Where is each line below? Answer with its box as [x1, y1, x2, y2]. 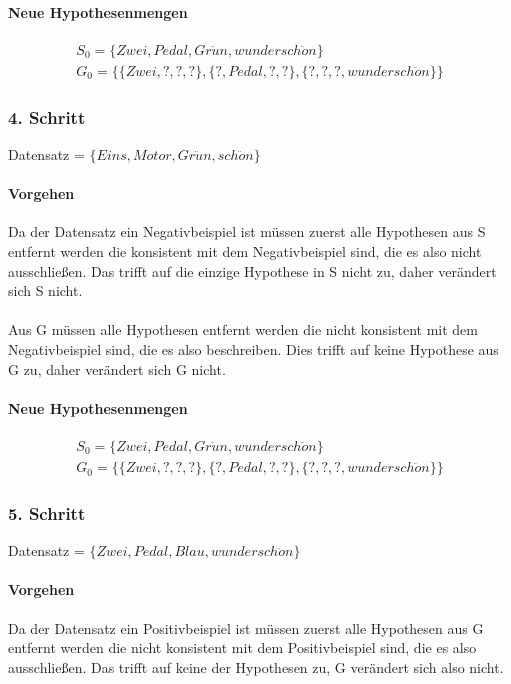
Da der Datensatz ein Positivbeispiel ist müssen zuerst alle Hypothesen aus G [8, 617, 484, 638]
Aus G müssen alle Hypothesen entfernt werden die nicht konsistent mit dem [8, 319, 478, 340]
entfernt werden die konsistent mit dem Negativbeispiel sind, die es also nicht [8, 241, 482, 262]
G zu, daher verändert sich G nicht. [8, 358, 226, 379]
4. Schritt [8, 104, 86, 129]
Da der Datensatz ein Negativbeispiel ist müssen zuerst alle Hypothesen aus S [8, 221, 486, 242]
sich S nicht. [8, 280, 83, 301]
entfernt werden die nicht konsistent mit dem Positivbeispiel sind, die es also [8, 637, 477, 658]
